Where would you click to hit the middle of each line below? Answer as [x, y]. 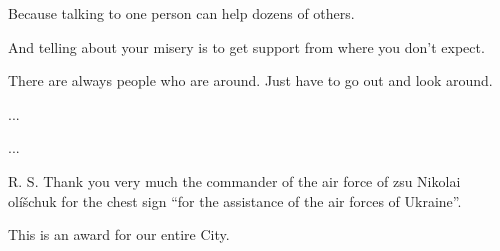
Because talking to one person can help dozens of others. [181, 13]
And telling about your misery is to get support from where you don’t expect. [246, 46]
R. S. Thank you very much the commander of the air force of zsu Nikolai [234, 180]
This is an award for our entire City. [119, 234]
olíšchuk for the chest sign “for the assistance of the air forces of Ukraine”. [235, 200]
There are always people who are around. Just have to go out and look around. [250, 80]
